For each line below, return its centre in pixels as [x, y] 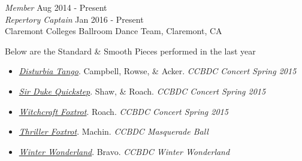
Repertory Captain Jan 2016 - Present [74, 19]
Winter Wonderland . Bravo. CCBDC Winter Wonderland [124, 151]
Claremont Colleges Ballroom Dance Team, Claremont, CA [114, 31]
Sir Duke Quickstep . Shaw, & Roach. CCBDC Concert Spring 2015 [142, 91]
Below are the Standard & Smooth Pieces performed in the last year [130, 51]
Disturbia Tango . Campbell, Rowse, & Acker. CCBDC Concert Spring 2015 [158, 71]
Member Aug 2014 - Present [56, 7]
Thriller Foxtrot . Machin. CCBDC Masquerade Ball [114, 131]
